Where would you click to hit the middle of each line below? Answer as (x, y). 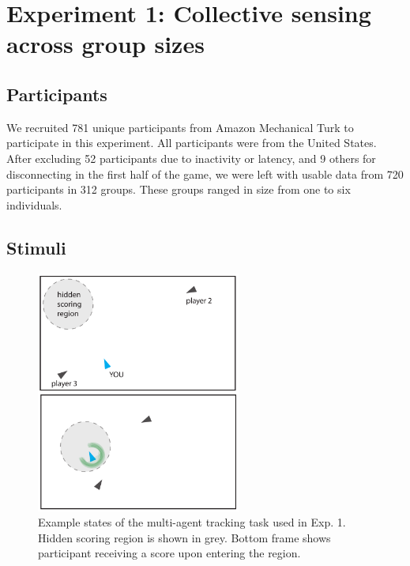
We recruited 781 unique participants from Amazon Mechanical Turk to (180, 127)
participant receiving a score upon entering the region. (169, 553)
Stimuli (36, 247)
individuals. (34, 204)
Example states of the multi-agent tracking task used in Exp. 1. (192, 522)
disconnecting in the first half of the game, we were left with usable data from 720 (205, 174)
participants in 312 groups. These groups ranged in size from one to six (179, 189)
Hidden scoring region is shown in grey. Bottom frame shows (184, 537)
